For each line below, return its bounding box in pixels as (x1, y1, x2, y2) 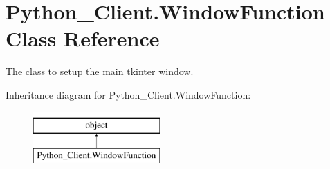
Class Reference (6, 24, 160, 52)
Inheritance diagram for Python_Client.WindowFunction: (6, 87, 251, 101)
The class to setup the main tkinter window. (6, 64, 194, 79)
